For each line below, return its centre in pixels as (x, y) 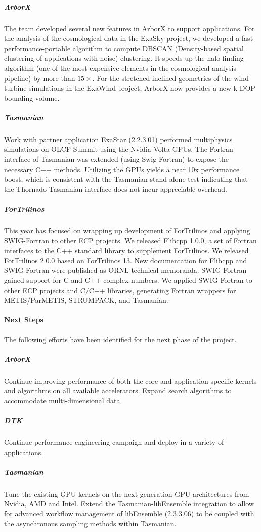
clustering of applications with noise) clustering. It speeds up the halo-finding (124, 58)
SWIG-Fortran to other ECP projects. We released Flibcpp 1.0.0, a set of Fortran (130, 240)
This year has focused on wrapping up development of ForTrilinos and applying (127, 230)
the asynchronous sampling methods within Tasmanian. (90, 523)
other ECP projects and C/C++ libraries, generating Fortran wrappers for (120, 290)
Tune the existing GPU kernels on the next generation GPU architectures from (127, 493)
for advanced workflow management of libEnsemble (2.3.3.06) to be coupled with (129, 513)
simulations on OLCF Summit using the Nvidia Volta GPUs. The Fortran (119, 149)
